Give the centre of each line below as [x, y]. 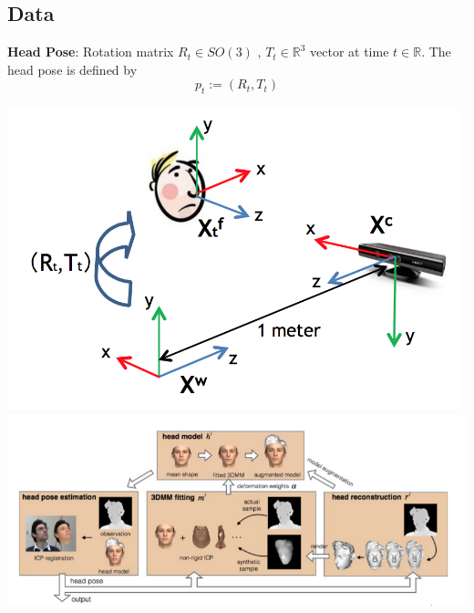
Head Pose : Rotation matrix [91, 52]
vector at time [350, 52]
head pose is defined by [72, 69]
